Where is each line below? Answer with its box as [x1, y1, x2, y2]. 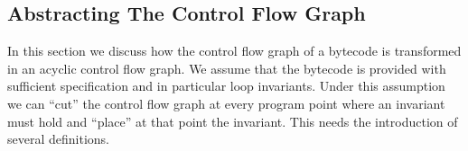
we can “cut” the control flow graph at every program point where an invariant [7, 93, 445, 112]
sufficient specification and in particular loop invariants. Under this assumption [7, 76, 445, 95]
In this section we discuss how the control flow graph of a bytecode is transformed [7, 41, 462, 60]
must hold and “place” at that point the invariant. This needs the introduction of [7, 111, 458, 130]
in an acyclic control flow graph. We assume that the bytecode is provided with [7, 58, 446, 77]
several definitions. [7, 129, 109, 148]
